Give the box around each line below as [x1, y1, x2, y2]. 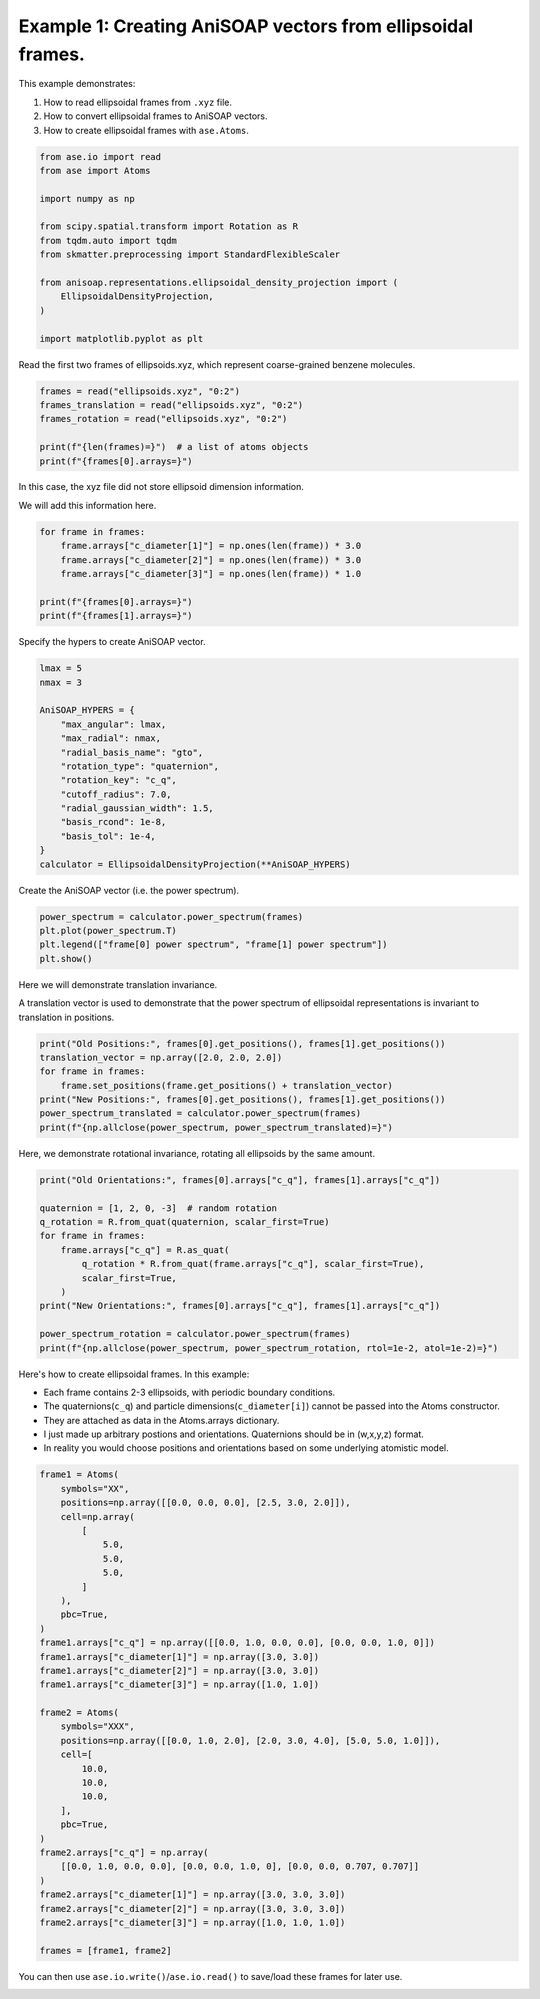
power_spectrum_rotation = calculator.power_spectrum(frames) [39, 1328, 351, 1340]
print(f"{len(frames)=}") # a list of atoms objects [39, 441, 309, 453]
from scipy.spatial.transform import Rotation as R [39, 221, 299, 232]
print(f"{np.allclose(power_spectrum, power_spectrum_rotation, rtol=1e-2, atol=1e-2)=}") [39, 1342, 499, 1354]
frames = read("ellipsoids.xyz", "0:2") [39, 385, 240, 397]
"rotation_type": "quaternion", [60, 760, 220, 772]
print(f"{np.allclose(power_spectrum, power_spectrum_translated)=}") [39, 1121, 394, 1133]
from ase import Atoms [39, 165, 151, 176]
